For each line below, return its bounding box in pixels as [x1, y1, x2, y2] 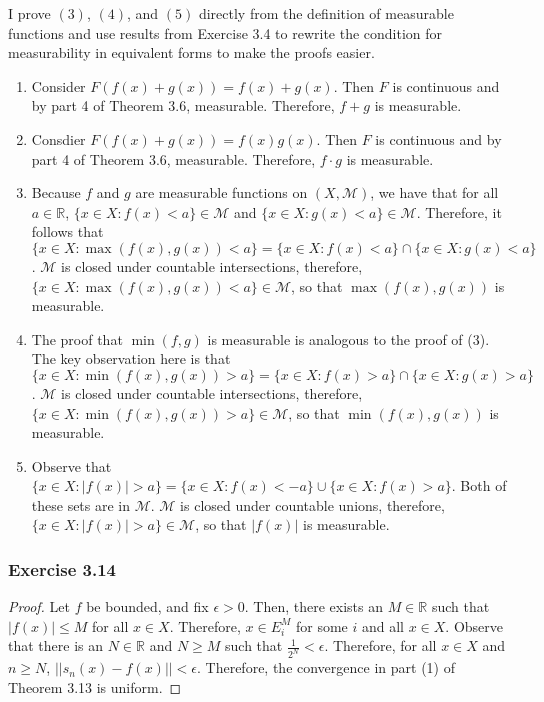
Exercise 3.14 [8, 556, 117, 581]
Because [31, 182, 81, 203]
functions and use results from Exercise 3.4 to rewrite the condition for [8, 22, 443, 43]
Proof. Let [8, 596, 70, 617]
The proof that [31, 328, 123, 349]
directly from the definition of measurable [198, 3, 454, 23]
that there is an [8, 635, 104, 656]
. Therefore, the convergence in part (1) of [197, 657, 455, 678]
